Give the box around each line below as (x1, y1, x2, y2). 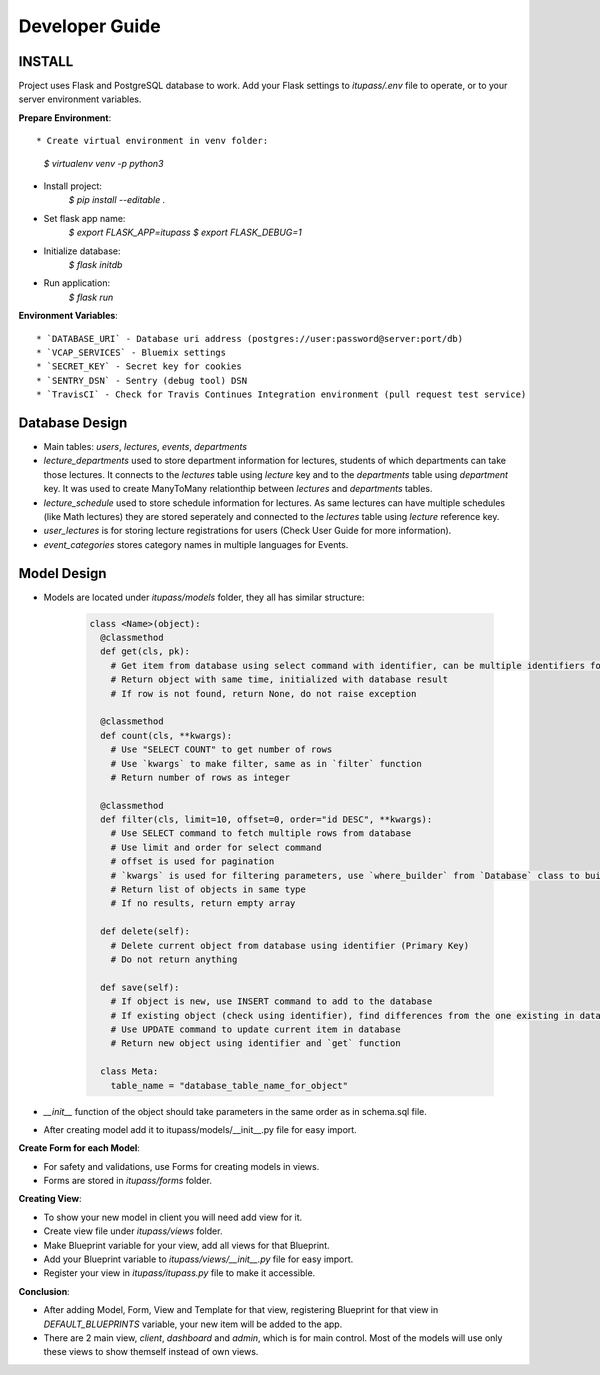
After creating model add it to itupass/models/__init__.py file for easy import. (43, 1123, 357, 1135)
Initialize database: (43, 245, 121, 257)
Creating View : (18, 1193, 82, 1205)
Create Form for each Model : (18, 1142, 140, 1154)
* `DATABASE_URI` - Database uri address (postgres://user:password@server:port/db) (36, 333, 464, 344)
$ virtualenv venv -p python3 (43, 157, 164, 169)
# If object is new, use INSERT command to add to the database (110, 996, 433, 1007)
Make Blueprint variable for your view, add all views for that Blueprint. (43, 1239, 330, 1251)
